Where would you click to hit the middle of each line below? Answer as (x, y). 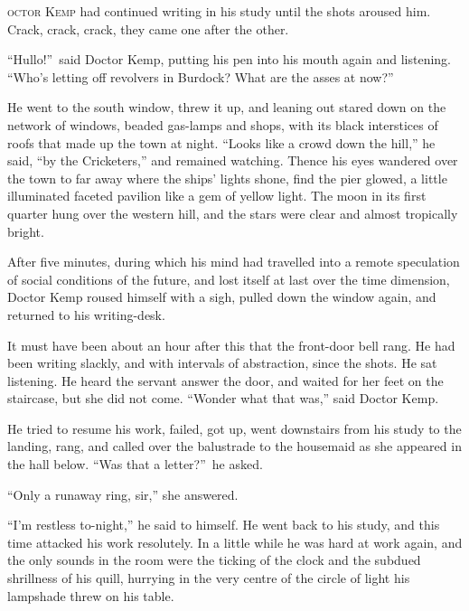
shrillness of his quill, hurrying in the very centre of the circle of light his (209, 578)
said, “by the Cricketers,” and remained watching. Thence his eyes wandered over (233, 160)
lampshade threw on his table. (91, 595)
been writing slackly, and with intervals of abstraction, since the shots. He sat (222, 363)
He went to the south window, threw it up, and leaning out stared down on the (227, 107)
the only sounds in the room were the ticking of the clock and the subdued (214, 560)
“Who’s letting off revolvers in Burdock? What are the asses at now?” (201, 76)
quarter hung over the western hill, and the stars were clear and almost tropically (233, 213)
